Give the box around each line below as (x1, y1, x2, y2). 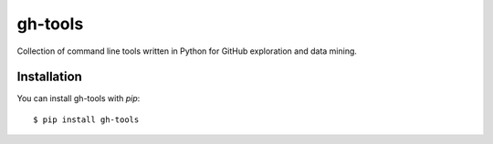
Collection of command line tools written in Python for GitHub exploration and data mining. (16, 46, 358, 57)
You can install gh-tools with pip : (16, 93, 141, 104)
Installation (16, 69, 82, 85)
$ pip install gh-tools (33, 114, 140, 125)
